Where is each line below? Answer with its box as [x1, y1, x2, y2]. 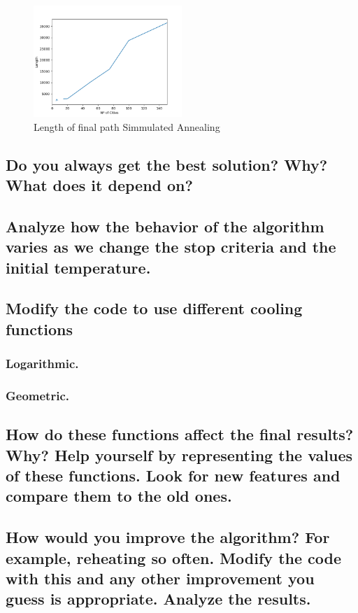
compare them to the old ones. [6, 485, 232, 507]
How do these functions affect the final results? [6, 423, 354, 445]
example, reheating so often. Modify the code [6, 547, 342, 568]
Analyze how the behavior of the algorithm [6, 215, 324, 237]
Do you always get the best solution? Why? [6, 153, 328, 175]
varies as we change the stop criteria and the [6, 236, 336, 258]
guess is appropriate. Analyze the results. [6, 588, 311, 610]
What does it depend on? [6, 174, 193, 195]
